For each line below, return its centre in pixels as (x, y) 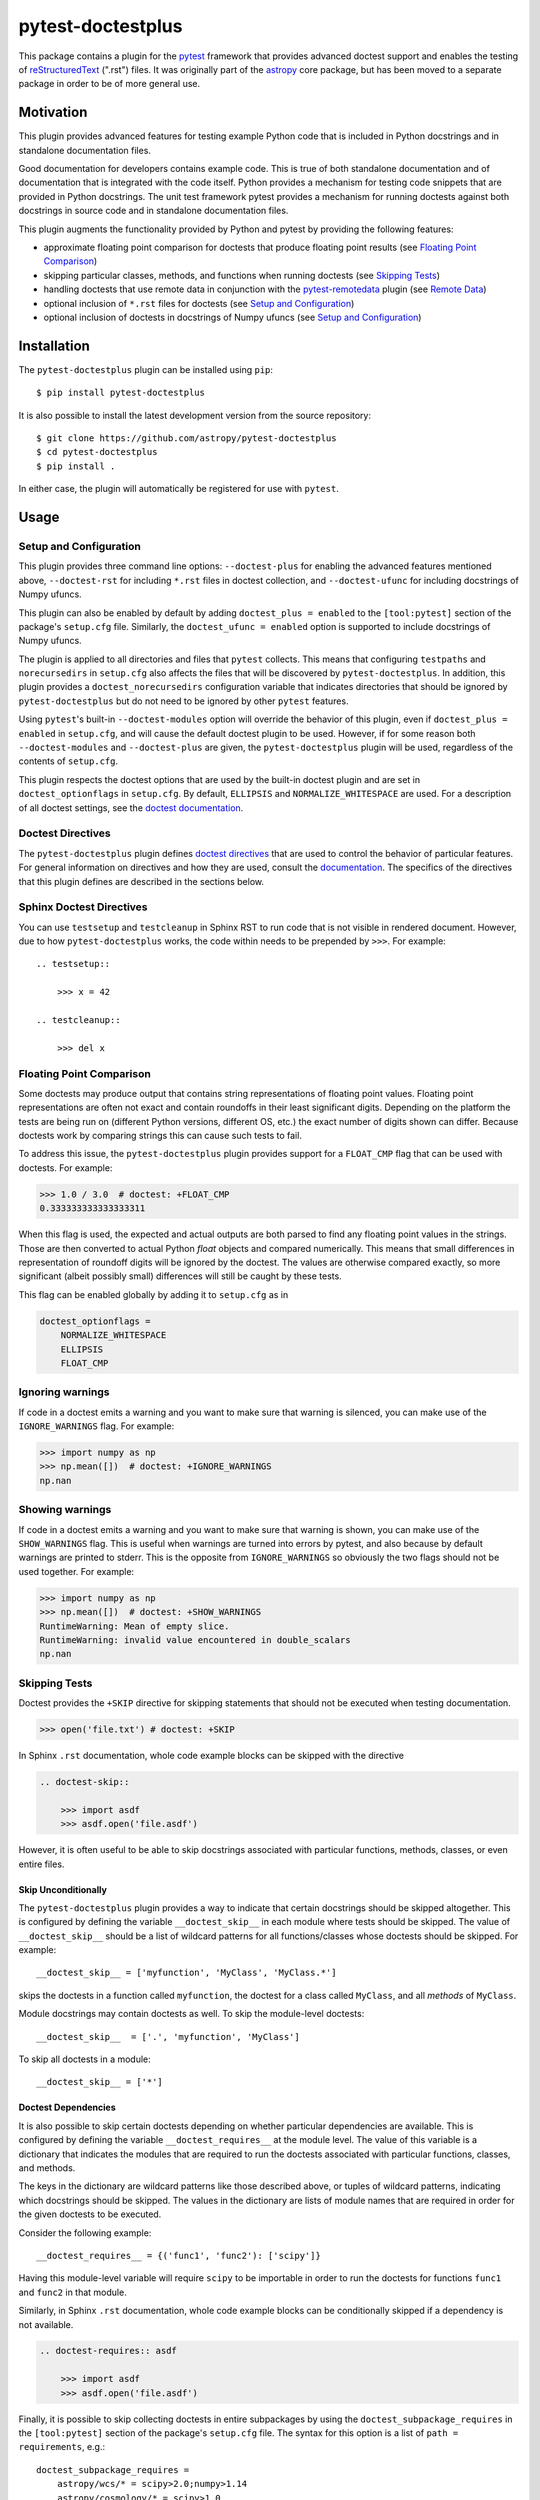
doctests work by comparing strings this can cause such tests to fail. (160, 1136)
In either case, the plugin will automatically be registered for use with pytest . (178, 489)
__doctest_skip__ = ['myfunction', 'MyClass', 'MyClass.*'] (186, 1973)
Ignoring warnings (64, 1392)
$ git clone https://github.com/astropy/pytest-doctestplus (186, 438)
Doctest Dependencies (67, 2107)
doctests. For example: (65, 1167)
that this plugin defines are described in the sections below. (141, 881)
